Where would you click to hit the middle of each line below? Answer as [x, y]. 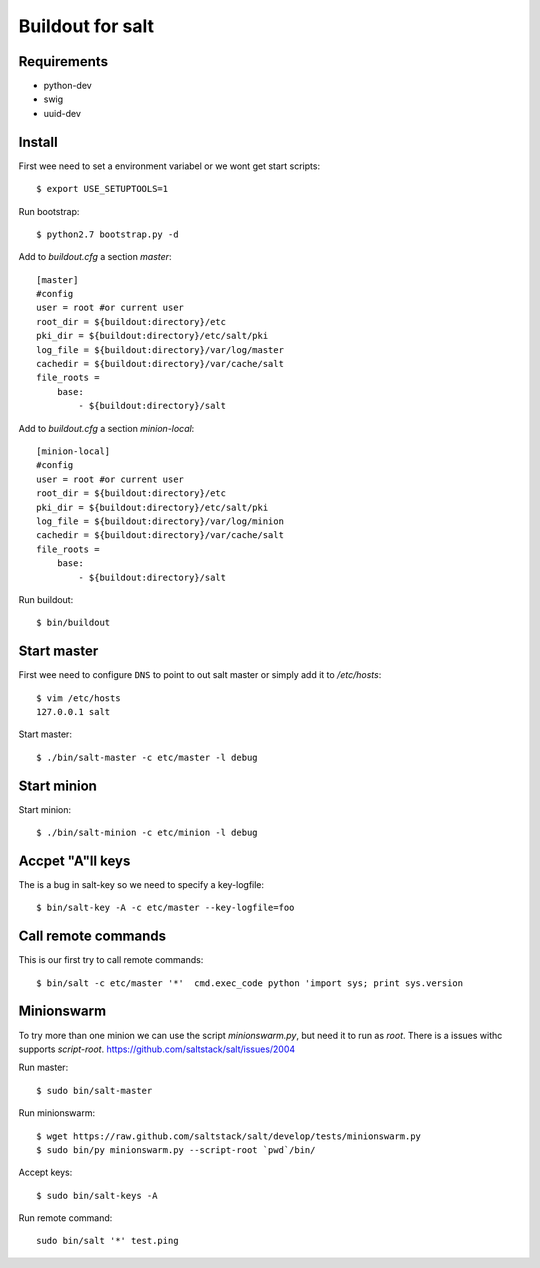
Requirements [63, 61]
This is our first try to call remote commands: [111, 960]
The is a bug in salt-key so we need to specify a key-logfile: [141, 884]
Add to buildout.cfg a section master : [95, 257]
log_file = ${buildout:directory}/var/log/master [160, 349]
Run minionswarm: [56, 1113]
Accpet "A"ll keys [74, 860]
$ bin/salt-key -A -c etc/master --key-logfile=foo [165, 908]
